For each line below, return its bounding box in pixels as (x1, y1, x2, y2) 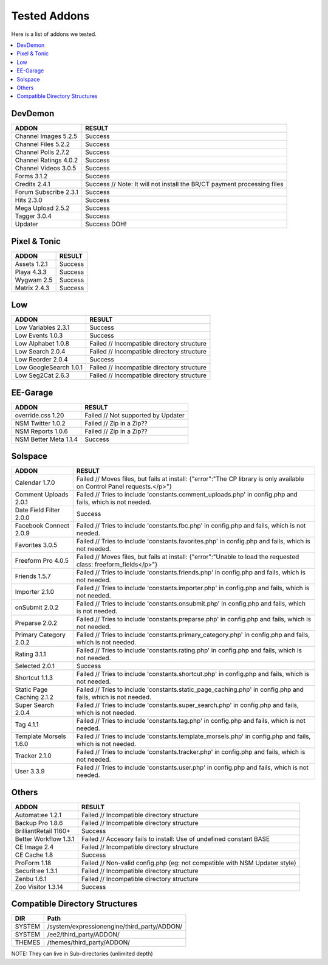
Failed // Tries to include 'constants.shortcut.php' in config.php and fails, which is (76, 670, 310, 678)
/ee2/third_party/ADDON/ (47, 930, 120, 939)
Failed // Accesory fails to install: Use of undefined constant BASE (81, 834, 270, 843)
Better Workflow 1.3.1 (15, 834, 75, 843)
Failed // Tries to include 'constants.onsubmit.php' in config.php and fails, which (76, 599, 306, 608)
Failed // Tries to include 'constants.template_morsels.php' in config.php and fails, (76, 732, 311, 740)
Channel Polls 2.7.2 (15, 148, 70, 156)
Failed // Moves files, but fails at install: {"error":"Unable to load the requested (76, 552, 299, 561)
